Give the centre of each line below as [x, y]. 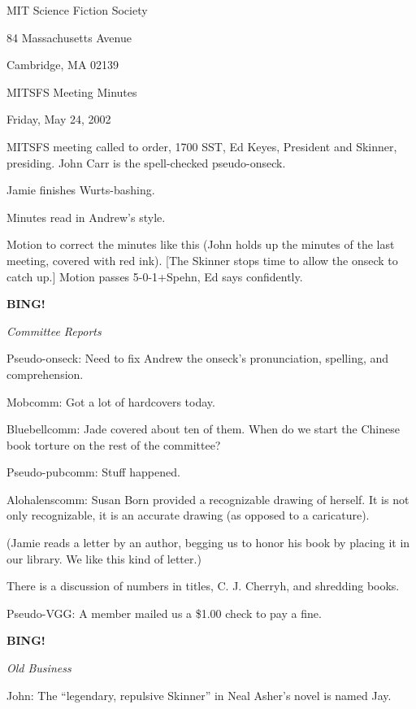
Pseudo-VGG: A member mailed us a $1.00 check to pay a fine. [164, 613]
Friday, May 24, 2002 [59, 119]
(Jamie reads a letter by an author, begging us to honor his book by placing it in [208, 543]
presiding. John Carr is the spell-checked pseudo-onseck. [146, 162]
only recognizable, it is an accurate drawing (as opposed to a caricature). [188, 515]
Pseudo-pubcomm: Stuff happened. [93, 472]
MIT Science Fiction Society [77, 10]
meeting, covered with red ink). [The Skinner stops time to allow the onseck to [202, 260]
